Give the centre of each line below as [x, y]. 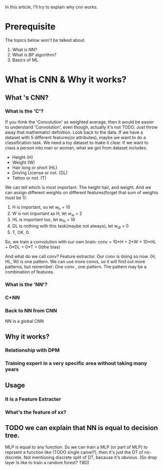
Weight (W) [23, 162]
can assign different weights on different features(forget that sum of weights [82, 192]
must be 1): [16, 198]
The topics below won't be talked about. [45, 40]
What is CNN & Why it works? [66, 80]
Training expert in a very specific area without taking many [76, 363]
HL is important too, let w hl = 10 [44, 220]
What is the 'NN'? [26, 284]
